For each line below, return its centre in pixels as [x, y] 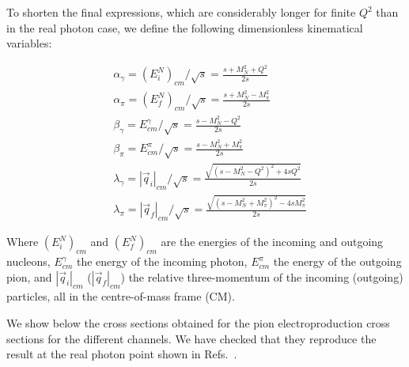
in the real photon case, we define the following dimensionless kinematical [185, 27]
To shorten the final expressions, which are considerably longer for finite [181, 12]
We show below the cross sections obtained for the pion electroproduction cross [198, 323]
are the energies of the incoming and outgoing [272, 242]
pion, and [29, 276]
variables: [29, 43]
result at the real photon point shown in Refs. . [122, 354]
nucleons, [28, 261]
